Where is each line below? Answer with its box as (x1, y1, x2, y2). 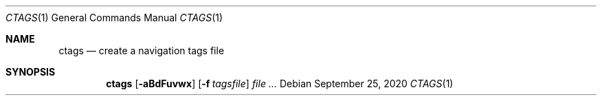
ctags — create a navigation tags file (58, 45, 225, 56)
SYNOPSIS (5, 66, 56, 78)
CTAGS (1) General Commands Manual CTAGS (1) (5, 12, 223, 23)
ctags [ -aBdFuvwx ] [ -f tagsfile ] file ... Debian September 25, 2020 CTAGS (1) (106, 78, 454, 89)
